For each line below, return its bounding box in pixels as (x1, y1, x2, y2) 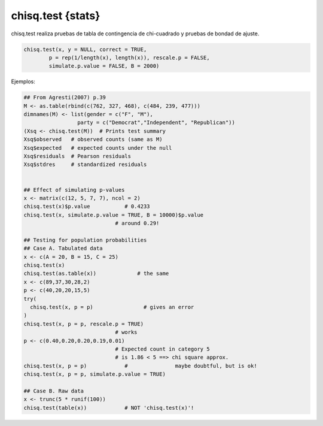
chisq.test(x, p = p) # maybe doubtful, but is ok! (23, 362, 257, 369)
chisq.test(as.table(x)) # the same (23, 270, 169, 277)
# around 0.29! (115, 220, 160, 227)
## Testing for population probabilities (23, 237, 147, 243)
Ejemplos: (11, 78, 36, 85)
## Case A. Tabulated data (23, 245, 103, 252)
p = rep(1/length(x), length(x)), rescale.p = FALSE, (48, 54, 210, 61)
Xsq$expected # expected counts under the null (23, 144, 172, 151)
